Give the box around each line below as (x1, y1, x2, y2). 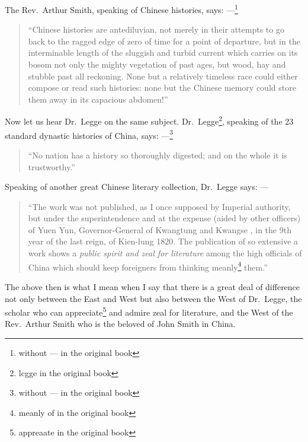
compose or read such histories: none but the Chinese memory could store (28, 81, 296, 94)
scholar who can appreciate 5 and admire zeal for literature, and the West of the (5, 304, 293, 318)
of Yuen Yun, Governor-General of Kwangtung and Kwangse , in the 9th (28, 223, 291, 236)
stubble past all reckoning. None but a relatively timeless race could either (28, 69, 298, 82)
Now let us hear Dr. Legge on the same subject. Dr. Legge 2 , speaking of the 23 (5, 113, 294, 128)
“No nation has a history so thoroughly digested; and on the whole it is (28, 148, 287, 161)
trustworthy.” (28, 160, 75, 173)
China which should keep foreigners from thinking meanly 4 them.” (28, 259, 268, 273)
